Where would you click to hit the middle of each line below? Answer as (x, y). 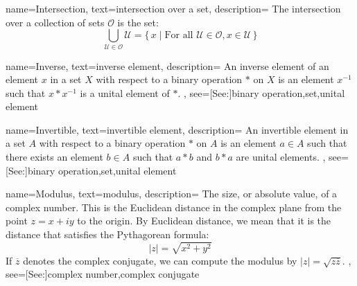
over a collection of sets (55, 22)
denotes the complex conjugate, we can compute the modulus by (160, 260)
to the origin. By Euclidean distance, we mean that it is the (204, 221)
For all (179, 36)
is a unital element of (125, 92)
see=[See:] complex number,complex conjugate (103, 274)
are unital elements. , (281, 157)
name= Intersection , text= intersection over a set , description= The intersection (173, 8)
